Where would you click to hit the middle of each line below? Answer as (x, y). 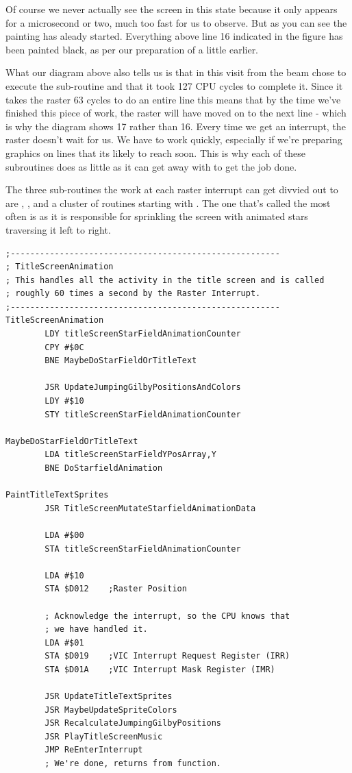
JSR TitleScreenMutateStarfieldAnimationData (150, 508)
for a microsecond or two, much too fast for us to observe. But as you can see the (176, 22)
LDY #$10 (64, 401)
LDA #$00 (64, 535)
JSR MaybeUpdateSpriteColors (111, 710)
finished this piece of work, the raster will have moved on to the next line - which (176, 113)
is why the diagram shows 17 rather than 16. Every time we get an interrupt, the (176, 126)
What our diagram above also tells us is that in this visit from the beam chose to (176, 72)
